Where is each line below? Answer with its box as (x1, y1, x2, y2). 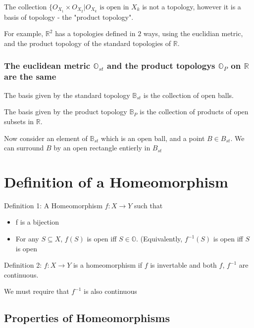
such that (134, 200, 163, 210)
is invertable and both (150, 260, 217, 270)
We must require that (4, 286, 69, 296)
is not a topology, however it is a (142, 1, 241, 11)
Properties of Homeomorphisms (4, 310, 170, 326)
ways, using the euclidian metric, (143, 28, 243, 39)
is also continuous (84, 286, 137, 296)
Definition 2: (4, 260, 42, 270)
